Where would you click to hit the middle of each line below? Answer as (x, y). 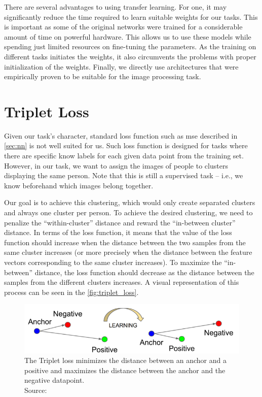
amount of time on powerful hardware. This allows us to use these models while (128, 36)
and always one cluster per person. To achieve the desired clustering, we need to (128, 212)
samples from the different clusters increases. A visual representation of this (122, 282)
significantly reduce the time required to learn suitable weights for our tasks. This (131, 16)
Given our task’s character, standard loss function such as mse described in (121, 135)
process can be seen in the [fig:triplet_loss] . (71, 292)
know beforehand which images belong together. (79, 185)
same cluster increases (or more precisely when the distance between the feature (128, 252)
